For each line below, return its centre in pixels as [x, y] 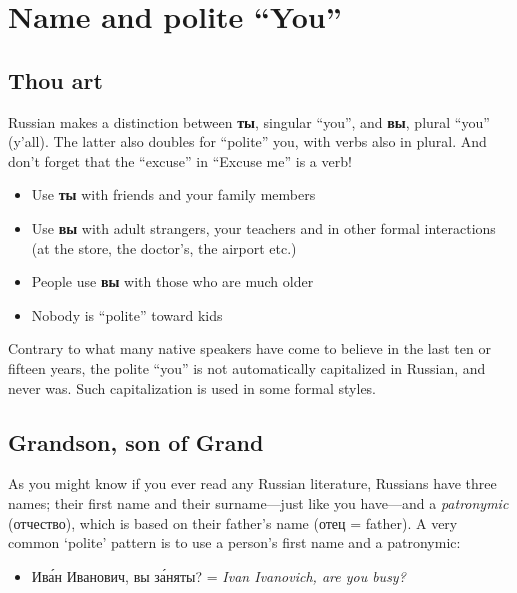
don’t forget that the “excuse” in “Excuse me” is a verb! [180, 160]
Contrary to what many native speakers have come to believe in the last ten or [249, 348]
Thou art [55, 79]
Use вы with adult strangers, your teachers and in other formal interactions [263, 227]
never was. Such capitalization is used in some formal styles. [192, 387]
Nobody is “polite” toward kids [127, 314]
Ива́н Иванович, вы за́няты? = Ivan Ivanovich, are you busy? [218, 575]
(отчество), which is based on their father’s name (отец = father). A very [233, 522]
